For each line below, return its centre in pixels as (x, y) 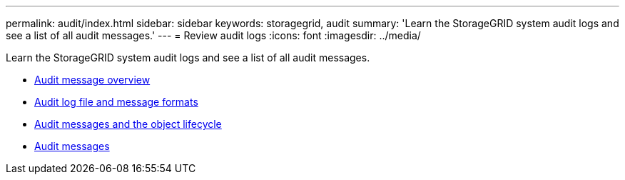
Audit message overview (92, 80)
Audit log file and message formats (116, 102)
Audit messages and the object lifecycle (128, 124)
